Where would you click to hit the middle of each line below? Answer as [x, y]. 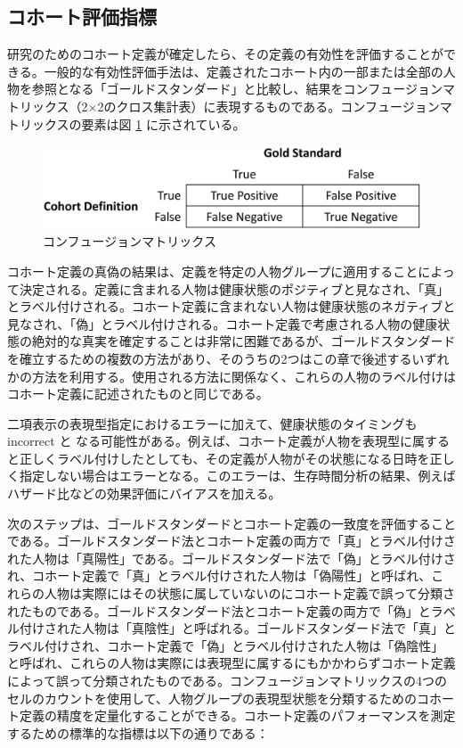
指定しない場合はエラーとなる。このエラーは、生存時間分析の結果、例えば [237, 476]
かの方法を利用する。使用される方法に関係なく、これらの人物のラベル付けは [231, 376]
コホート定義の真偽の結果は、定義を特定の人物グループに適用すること [213, 271]
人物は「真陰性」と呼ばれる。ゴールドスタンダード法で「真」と [268, 628]
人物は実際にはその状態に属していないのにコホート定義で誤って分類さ [249, 593]
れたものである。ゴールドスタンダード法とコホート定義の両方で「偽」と [219, 610]
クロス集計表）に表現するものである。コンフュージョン [278, 106]
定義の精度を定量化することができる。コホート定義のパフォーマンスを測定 [237, 715]
